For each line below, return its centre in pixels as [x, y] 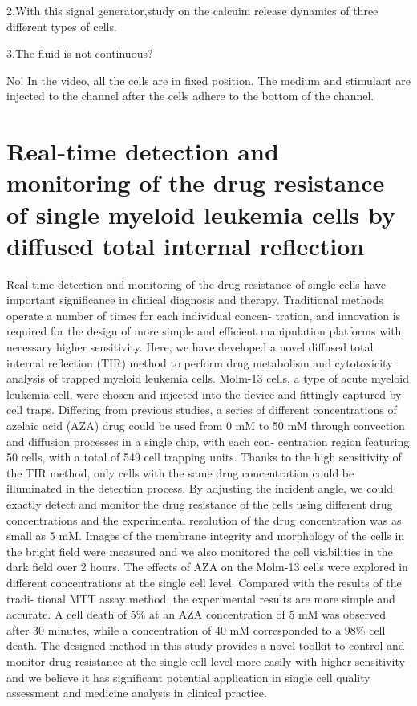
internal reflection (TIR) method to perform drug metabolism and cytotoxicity [200, 362]
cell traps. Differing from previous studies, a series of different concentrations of [202, 410]
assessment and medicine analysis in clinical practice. [137, 693]
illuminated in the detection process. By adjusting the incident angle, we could [200, 488]
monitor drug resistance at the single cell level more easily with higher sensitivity [206, 661]
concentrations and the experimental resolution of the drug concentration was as [204, 519]
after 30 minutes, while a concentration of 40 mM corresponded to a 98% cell [196, 629]
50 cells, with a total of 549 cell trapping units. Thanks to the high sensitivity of [204, 457]
